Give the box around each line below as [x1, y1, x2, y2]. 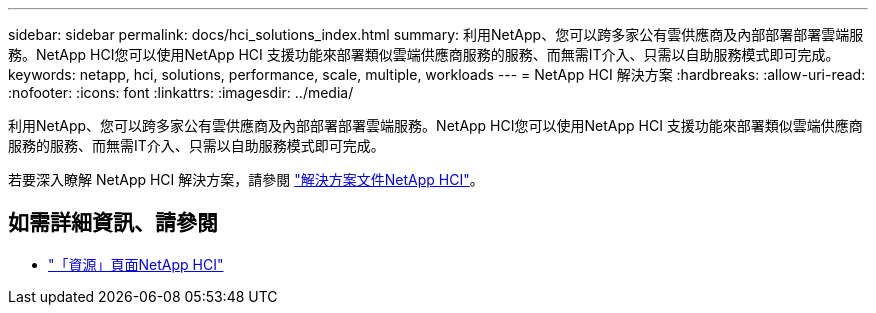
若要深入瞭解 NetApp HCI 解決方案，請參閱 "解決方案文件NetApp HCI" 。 [8, 171, 484, 188]
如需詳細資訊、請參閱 [8, 210, 218, 236]
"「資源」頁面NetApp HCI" [48, 255, 224, 273]
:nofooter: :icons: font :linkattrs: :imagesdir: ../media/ [8, 84, 354, 101]
